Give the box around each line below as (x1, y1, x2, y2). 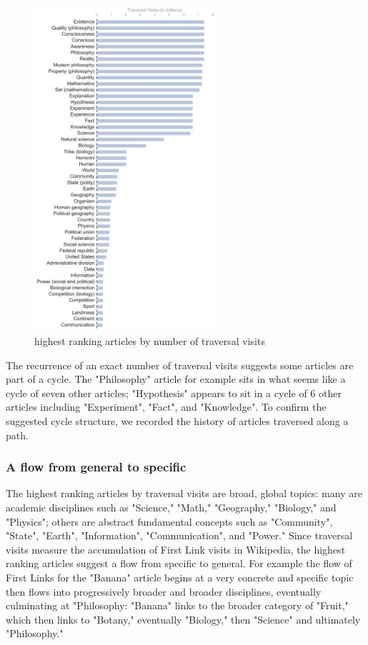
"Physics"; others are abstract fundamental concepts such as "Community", (6, 514, 333, 529)
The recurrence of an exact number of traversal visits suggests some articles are (6, 357, 354, 372)
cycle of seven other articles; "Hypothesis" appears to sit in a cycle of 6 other (6, 385, 342, 400)
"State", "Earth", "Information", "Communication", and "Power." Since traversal (6, 528, 353, 543)
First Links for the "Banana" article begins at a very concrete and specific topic (6, 569, 354, 584)
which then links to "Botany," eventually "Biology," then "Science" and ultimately (6, 611, 361, 626)
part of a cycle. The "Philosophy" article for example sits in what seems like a (6, 371, 346, 386)
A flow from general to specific (6, 458, 187, 476)
